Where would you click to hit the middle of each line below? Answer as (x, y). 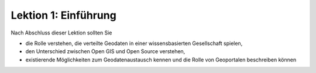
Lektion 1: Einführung (63, 15)
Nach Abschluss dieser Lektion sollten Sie (61, 33)
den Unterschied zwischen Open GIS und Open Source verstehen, (105, 51)
